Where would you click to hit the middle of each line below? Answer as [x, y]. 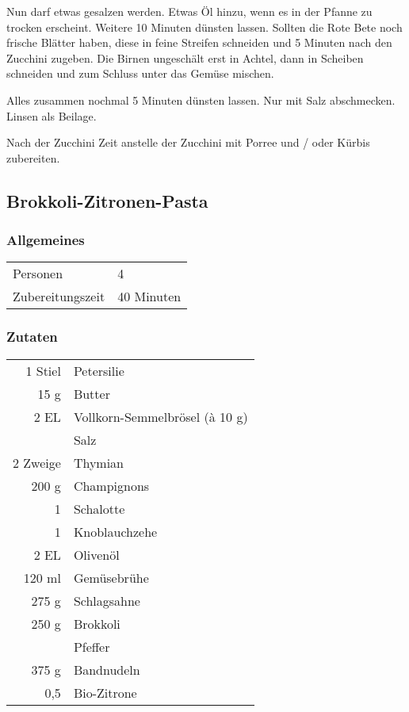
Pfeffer [92, 646]
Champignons [111, 485]
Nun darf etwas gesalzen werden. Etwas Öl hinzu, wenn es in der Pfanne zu [189, 11]
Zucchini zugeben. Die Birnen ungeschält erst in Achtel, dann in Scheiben [185, 57]
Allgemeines [46, 240]
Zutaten [32, 337]
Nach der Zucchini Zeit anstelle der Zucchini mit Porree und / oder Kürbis [188, 142]
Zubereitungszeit [59, 297]
